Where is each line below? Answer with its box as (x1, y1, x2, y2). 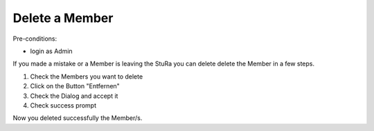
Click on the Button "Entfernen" (30, 82, 121, 90)
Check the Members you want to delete (30, 72, 143, 81)
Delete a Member (12, 10, 114, 26)
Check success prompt (30, 101, 97, 110)
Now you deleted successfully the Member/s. (12, 114, 143, 122)
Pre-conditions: (12, 34, 57, 43)
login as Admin (30, 47, 73, 55)
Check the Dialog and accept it (30, 92, 118, 100)
